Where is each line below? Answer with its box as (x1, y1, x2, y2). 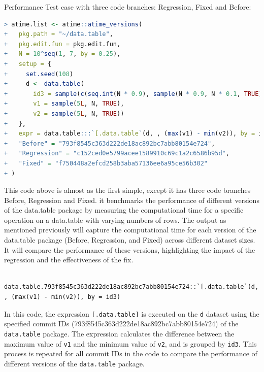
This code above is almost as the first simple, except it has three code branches (4, 185, 251, 195)
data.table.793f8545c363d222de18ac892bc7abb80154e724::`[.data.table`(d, (4, 283, 259, 291)
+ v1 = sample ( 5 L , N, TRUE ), (4, 100, 124, 108)
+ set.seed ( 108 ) (4, 70, 74, 78)
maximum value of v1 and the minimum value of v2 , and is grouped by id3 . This (4, 338, 257, 349)
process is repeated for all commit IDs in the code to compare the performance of (4, 348, 257, 359)
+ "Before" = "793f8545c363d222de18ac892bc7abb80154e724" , (4, 140, 215, 147)
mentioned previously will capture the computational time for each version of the (4, 224, 256, 235)
